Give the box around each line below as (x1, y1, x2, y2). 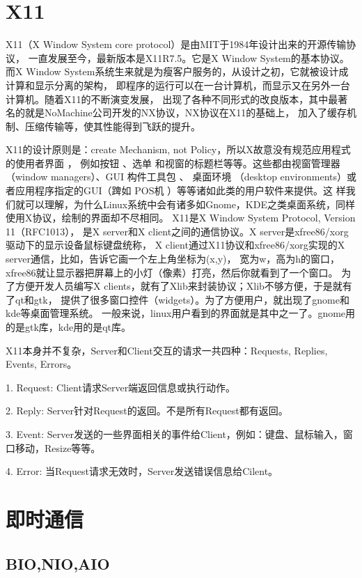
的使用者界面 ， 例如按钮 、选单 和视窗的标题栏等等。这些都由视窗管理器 (6, 155, 340, 170)
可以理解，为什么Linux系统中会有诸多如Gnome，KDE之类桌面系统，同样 (24, 196, 355, 211)
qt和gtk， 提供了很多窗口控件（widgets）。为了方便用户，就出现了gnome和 (15, 292, 349, 306)
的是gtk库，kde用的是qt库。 (6, 320, 132, 334)
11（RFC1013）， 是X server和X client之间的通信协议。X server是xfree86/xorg (6, 224, 349, 238)
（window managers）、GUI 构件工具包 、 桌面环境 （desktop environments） (6, 169, 347, 184)
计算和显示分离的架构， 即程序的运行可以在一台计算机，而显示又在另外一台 (6, 77, 350, 92)
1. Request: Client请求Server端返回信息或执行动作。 (6, 380, 236, 394)
